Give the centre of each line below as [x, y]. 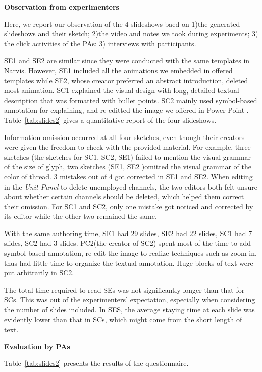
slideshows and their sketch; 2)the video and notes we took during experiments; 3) [131, 34]
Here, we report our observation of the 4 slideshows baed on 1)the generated [122, 24]
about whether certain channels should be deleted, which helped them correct [124, 196]
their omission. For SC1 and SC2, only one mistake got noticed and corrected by [129, 206]
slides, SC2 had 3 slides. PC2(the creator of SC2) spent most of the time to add [128, 243]
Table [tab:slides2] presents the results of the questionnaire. [96, 363]
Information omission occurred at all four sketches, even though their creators [124, 137]
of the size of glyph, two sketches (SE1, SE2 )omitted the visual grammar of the [128, 167]
